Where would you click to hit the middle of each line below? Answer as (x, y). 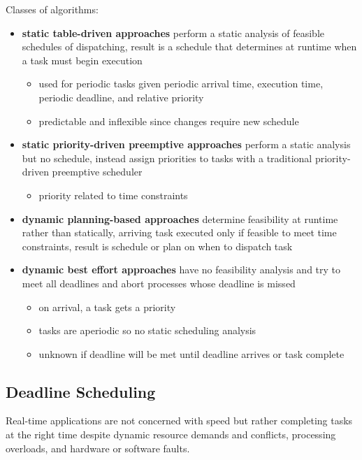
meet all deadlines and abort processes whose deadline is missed (159, 283)
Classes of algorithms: (52, 9)
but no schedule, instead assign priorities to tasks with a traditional (167, 158)
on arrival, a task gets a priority (107, 307)
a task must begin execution (82, 60)
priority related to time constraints (113, 195)
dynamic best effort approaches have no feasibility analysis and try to (181, 269)
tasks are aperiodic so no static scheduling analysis (147, 330)
